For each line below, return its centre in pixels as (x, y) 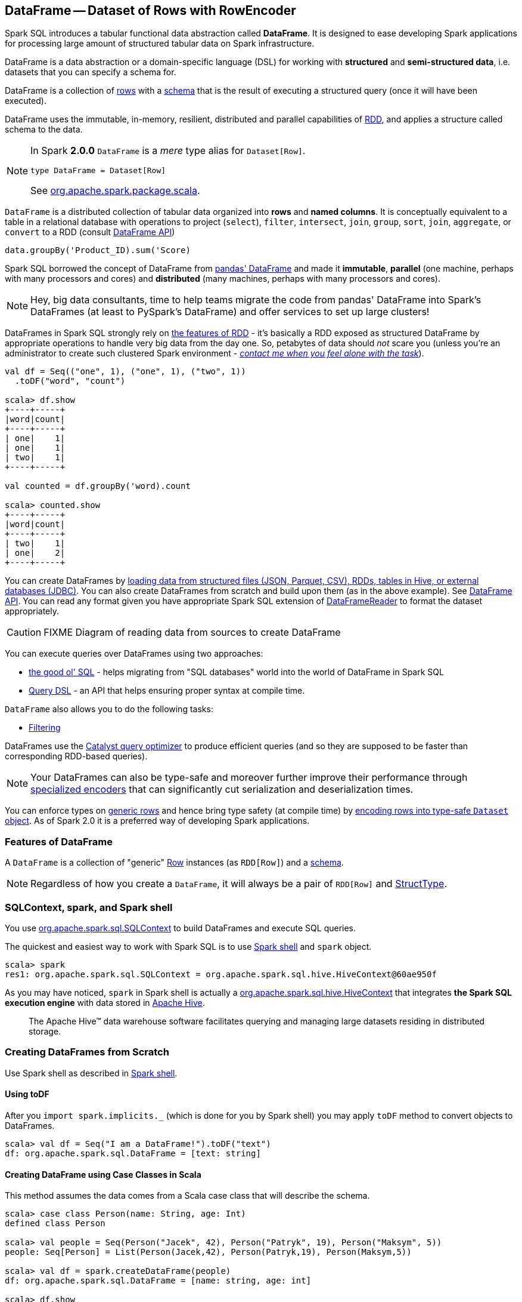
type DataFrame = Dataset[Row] (98, 171)
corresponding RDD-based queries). (76, 756)
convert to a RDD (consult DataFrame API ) (90, 232)
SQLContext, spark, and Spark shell (89, 907)
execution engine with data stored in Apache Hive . (105, 1002)
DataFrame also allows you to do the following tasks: (109, 709)
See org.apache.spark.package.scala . (115, 191)
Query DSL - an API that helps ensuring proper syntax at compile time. (167, 691)
